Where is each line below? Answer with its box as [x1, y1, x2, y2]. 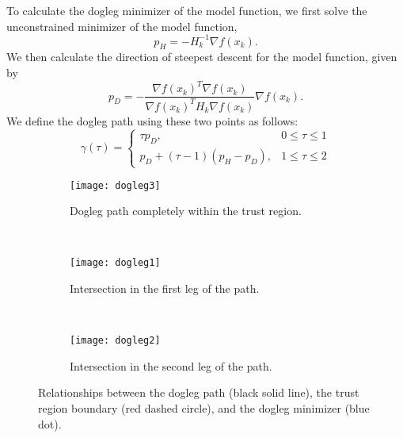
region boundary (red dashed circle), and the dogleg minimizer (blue [38, 400, 370, 417]
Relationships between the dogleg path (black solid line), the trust [38, 384, 359, 401]
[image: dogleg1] [70, 257, 161, 269]
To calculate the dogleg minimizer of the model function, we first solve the [6, 2, 367, 18]
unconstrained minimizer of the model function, [6, 17, 238, 34]
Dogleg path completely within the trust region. [70, 202, 302, 219]
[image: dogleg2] [70, 335, 161, 347]
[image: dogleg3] [70, 179, 161, 191]
